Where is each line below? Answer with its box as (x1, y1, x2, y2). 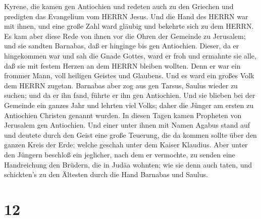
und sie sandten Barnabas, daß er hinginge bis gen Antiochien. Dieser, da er (4, 40, 239, 51)
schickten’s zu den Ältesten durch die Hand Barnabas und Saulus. (4, 169, 208, 180)
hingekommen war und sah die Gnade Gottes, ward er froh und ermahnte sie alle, (4, 50, 256, 61)
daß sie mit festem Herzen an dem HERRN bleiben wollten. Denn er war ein (4, 60, 241, 71)
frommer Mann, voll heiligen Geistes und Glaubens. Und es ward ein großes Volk (4, 70, 254, 81)
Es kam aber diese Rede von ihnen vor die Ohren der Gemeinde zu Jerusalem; (4, 30, 246, 41)
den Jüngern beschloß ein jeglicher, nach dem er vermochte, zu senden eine (4, 149, 235, 159)
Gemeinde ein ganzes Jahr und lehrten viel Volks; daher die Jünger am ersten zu (4, 99, 254, 110)
